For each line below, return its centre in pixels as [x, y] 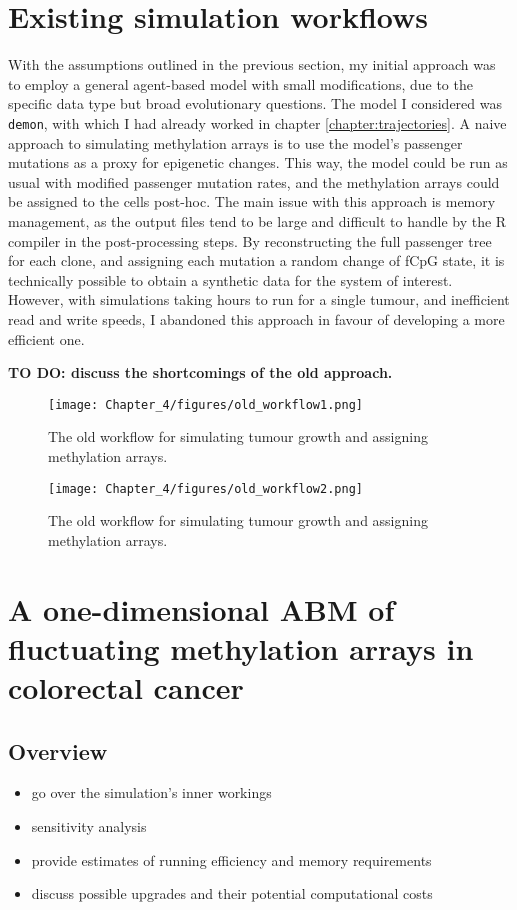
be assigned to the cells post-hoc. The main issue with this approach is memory [252, 201]
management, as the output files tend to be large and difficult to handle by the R [257, 220]
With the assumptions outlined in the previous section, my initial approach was [252, 64]
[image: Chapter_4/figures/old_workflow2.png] [205, 488]
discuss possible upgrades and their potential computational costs [232, 893]
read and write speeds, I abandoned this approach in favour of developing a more [256, 318]
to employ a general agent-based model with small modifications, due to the [240, 83]
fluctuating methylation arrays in [241, 647]
